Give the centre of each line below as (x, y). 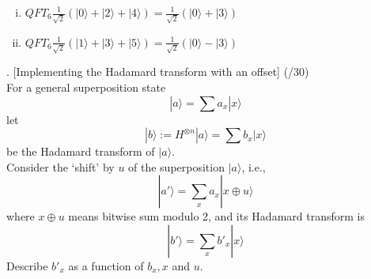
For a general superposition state (86, 87)
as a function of (106, 265)
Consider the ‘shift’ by (61, 166)
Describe (27, 265)
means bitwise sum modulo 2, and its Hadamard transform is (216, 216)
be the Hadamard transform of (81, 151)
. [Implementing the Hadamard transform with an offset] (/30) (158, 72)
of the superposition (176, 166)
